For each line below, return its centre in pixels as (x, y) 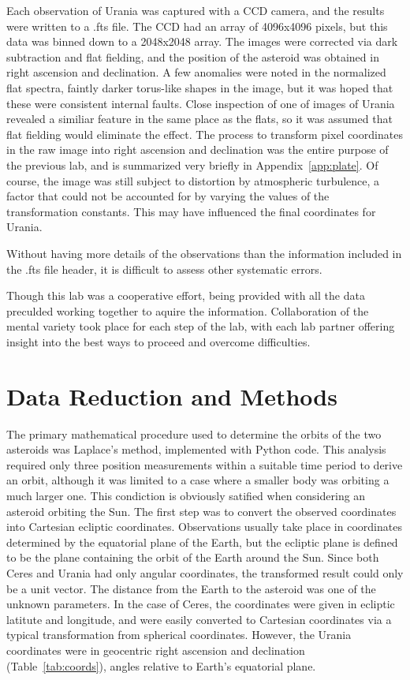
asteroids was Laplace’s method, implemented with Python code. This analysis (196, 449)
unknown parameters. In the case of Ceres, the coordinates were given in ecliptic (201, 604)
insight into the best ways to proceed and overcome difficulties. (158, 341)
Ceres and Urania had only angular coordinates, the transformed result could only (205, 572)
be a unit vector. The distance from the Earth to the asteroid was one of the (191, 588)
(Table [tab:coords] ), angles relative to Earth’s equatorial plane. (161, 665)
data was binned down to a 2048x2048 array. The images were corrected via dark (202, 41)
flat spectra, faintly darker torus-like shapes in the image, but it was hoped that (200, 87)
